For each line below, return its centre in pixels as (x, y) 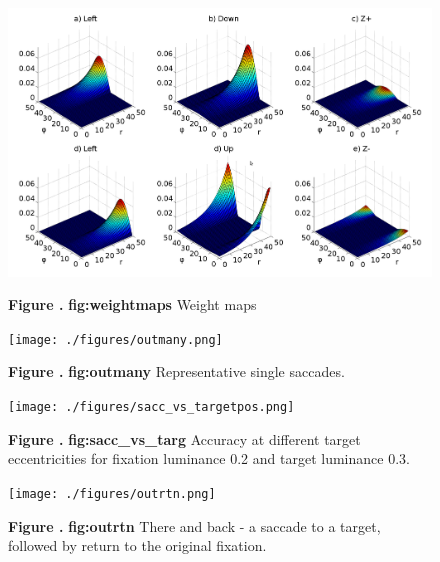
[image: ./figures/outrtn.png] (112, 493)
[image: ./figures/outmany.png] (115, 339)
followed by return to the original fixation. (137, 545)
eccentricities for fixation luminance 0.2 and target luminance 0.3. (209, 458)
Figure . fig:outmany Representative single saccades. (176, 371)
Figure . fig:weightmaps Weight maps (132, 304)
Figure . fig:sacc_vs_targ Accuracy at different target (184, 438)
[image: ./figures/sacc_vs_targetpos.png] (151, 407)
